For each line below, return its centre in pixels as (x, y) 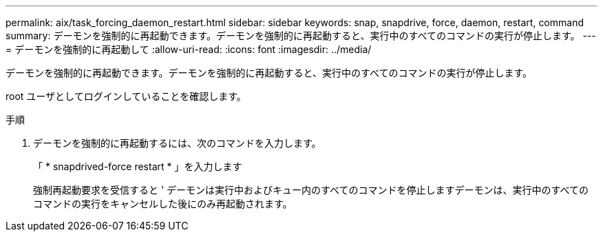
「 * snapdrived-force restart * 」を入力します (138, 166)
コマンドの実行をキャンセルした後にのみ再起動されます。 (163, 204)
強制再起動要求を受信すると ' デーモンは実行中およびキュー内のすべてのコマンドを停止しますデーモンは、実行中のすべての (311, 190)
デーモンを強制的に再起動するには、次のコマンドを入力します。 (177, 143)
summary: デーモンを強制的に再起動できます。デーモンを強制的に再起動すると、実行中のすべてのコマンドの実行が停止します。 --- (301, 35)
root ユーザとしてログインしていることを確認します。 (126, 96)
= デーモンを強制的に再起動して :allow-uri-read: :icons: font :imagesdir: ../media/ (189, 49)
